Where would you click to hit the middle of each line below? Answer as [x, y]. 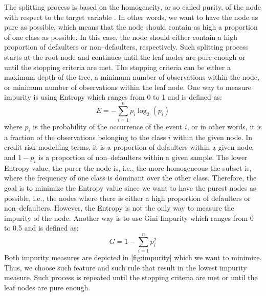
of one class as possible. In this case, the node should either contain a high [121, 37]
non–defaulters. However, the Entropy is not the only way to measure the [119, 208]
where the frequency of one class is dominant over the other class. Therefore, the [130, 178]
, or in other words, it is [224, 127]
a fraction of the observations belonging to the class [85, 137]
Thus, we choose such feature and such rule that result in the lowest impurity [126, 267]
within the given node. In [213, 137]
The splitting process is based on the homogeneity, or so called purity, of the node [132, 7]
